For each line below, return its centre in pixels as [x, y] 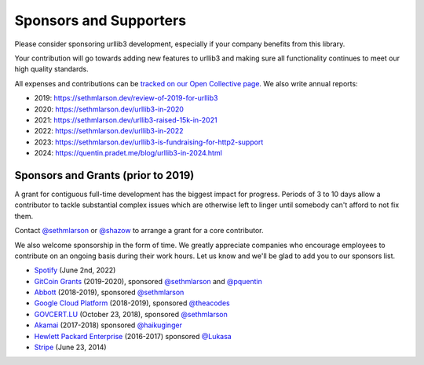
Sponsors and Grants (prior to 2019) [104, 175]
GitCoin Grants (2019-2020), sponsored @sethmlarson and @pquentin [148, 281]
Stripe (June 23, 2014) [70, 347]
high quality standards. [52, 69]
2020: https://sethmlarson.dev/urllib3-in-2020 [109, 109]
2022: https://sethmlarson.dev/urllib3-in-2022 [109, 131]
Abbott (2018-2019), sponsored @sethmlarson [109, 292]
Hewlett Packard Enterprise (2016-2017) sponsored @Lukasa [133, 336]
